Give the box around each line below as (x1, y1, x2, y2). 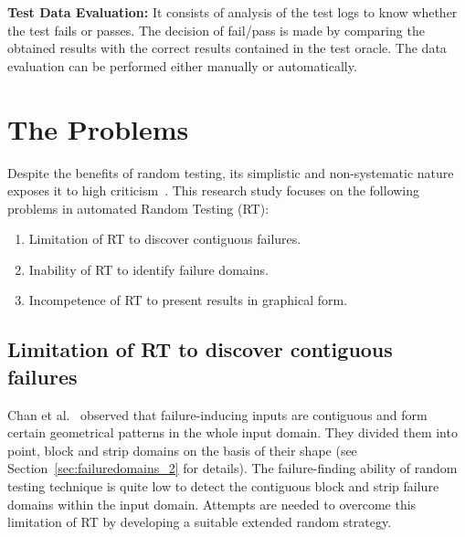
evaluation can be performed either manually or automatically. (7, 56, 357, 75)
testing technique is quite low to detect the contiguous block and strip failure (7, 477, 439, 496)
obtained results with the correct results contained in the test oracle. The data (7, 38, 447, 58)
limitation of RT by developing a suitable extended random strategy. (7, 512, 392, 532)
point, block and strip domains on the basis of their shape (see (7, 440, 357, 459)
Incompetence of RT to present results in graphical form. (28, 290, 348, 310)
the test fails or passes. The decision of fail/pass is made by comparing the (7, 20, 425, 39)
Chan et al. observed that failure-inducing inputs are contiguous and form (7, 405, 428, 424)
